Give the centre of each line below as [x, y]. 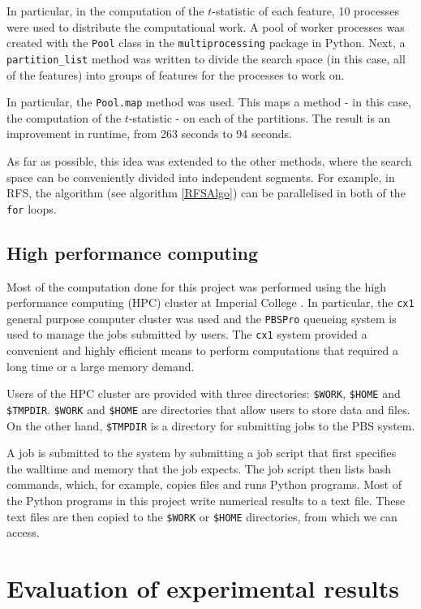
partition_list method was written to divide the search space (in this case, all [206, 58]
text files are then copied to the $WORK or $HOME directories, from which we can [202, 516]
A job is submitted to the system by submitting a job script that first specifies [202, 453]
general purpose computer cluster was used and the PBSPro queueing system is [202, 318]
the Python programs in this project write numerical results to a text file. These [206, 501]
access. [23, 532]
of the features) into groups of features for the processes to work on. [176, 74]
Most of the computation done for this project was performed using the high [196, 286]
